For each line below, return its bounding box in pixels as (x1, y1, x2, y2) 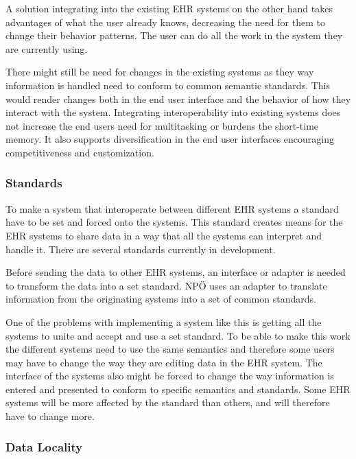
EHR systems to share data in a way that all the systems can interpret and (5, 228, 322, 242)
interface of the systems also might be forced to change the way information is (5, 368, 334, 383)
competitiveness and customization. (5, 145, 154, 159)
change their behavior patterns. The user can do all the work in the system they (5, 28, 343, 43)
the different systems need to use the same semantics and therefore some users (5, 342, 335, 356)
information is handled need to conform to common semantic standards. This (5, 78, 331, 92)
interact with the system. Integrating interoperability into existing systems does (5, 105, 341, 119)
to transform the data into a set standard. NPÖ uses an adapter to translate (5, 278, 327, 292)
